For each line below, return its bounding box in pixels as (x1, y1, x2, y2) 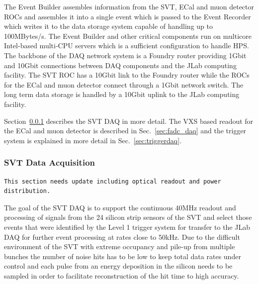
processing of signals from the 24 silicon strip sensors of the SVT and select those (4, 212, 252, 222)
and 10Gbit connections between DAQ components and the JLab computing (4, 60, 237, 70)
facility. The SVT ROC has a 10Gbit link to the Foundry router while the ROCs (4, 70, 250, 80)
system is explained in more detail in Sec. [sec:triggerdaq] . (4, 135, 182, 145)
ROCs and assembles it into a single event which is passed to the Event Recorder (4, 11, 251, 21)
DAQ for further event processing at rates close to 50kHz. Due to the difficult (4, 231, 240, 242)
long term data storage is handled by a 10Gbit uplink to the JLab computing (4, 89, 240, 99)
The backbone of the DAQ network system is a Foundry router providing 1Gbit (4, 50, 247, 60)
